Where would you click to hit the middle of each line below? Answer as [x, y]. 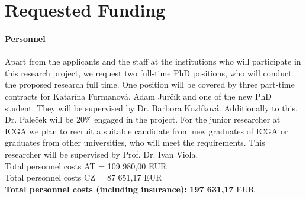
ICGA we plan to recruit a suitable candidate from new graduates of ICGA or [146, 131]
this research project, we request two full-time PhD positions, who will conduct [148, 73]
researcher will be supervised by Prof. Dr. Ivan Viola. [102, 154]
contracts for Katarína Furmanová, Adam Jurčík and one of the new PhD [138, 96]
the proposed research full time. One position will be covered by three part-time [150, 84]
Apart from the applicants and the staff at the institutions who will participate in [153, 61]
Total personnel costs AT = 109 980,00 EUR [86, 166]
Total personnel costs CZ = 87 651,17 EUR [83, 177]
